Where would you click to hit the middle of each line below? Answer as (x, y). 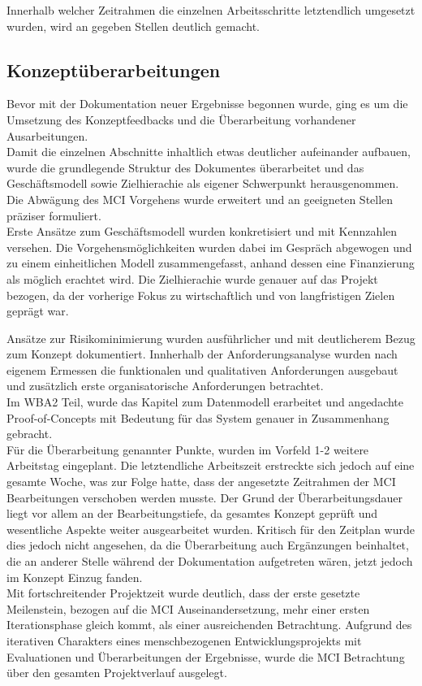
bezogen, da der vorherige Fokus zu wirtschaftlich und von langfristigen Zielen (201, 295)
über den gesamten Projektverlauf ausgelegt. (117, 673)
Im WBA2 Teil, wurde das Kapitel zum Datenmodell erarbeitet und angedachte (205, 402)
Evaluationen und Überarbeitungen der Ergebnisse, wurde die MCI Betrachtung (206, 656)
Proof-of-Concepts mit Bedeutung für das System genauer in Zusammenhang (198, 417)
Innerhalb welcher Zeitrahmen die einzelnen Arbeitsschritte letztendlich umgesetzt (211, 10)
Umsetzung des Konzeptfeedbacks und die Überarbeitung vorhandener (181, 119)
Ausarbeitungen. (47, 135)
